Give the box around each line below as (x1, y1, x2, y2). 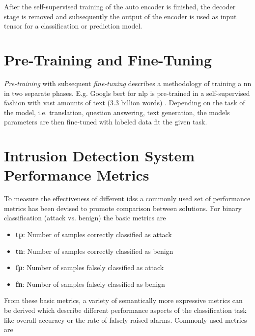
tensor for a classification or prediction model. (4, 21, 142, 31)
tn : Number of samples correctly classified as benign (15, 245, 173, 256)
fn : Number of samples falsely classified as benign (15, 278, 165, 289)
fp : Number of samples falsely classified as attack (15, 262, 164, 273)
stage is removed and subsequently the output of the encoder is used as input (4, 11, 237, 21)
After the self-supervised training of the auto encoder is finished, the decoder (4, 1, 236, 11)
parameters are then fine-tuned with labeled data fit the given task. (4, 117, 207, 127)
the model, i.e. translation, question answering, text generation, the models (4, 107, 230, 117)
